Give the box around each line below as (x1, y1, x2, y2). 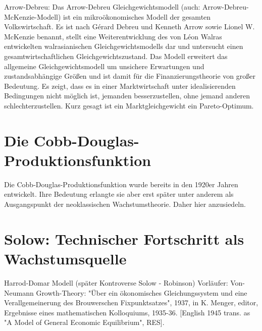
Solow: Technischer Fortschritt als (4, 228, 244, 249)
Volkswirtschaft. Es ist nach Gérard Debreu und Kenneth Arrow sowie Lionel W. (4, 21, 255, 32)
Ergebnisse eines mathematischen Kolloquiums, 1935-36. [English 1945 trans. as (4, 307, 250, 317)
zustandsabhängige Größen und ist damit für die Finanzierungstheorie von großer (4, 71, 255, 81)
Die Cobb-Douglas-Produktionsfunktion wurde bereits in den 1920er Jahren (4, 179, 238, 189)
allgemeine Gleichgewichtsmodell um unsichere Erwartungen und (4, 61, 204, 71)
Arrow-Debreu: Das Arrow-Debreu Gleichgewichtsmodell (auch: (4, 2, 200, 12)
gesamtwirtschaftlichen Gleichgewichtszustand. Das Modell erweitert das (4, 50, 228, 61)
